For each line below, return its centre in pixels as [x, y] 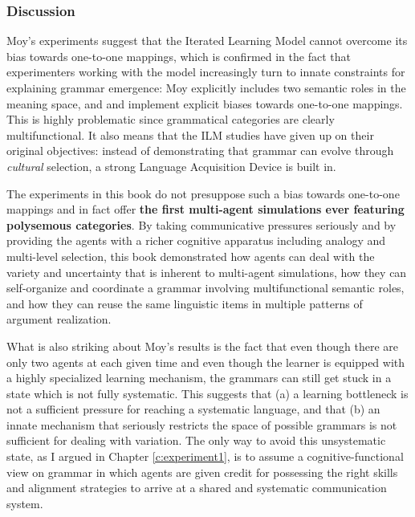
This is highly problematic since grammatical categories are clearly [171, 119]
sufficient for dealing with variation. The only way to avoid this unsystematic [196, 440]
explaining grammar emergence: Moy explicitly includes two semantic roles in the [206, 88]
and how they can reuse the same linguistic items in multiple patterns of [185, 303]
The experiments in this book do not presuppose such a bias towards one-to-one [203, 193]
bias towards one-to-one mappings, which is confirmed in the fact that [179, 56]
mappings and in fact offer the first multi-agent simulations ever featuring [205, 209]
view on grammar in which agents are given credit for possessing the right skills [202, 472]
